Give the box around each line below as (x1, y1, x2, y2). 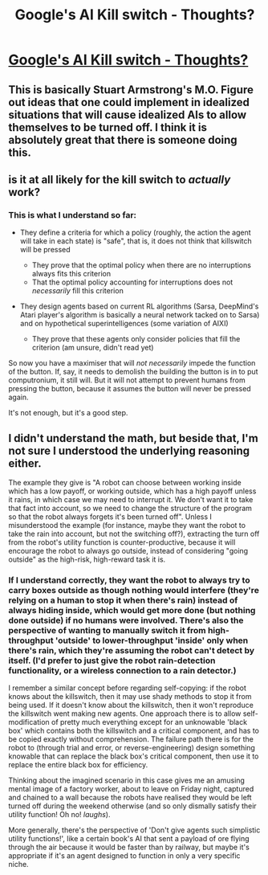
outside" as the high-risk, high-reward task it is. (8, 554, 166, 564)
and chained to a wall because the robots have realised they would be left (8, 793, 252, 803)
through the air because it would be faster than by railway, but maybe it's (8, 842, 250, 853)
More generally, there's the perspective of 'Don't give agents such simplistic (8, 825, 261, 835)
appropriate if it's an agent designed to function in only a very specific (8, 851, 241, 861)
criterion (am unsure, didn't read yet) (31, 343, 154, 353)
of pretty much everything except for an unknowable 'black (51, 718, 247, 727)
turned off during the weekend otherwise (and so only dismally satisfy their (8, 801, 257, 811)
